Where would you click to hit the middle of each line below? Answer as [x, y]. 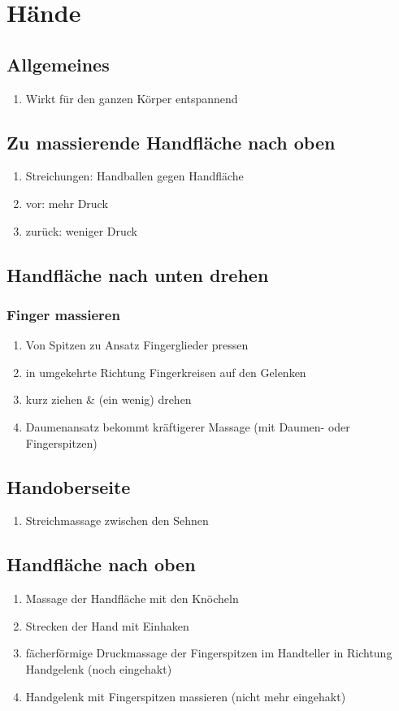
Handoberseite [69, 486]
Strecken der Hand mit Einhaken [107, 625]
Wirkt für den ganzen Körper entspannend [132, 98]
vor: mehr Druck [67, 203]
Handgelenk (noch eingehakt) [99, 668]
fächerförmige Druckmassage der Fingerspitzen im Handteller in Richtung [209, 653]
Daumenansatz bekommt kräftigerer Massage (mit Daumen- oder [188, 426]
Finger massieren [63, 314]
